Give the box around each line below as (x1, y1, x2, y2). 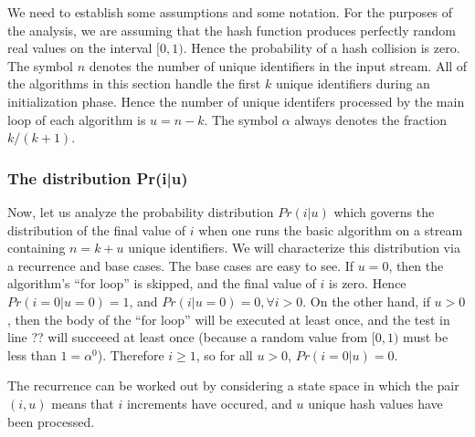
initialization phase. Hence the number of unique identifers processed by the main (7, 91, 465, 110)
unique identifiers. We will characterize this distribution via (128, 238, 460, 257)
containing (7, 238, 66, 257)
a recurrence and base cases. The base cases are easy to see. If (7, 255, 354, 275)
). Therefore (97, 345, 164, 364)
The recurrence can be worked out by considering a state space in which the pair (7, 376, 459, 395)
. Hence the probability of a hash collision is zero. (183, 38, 460, 57)
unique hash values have (308, 393, 443, 412)
